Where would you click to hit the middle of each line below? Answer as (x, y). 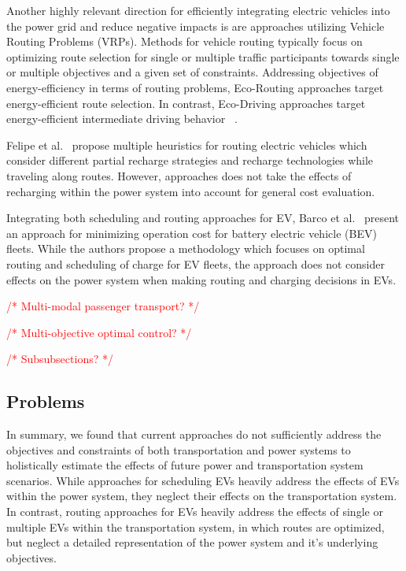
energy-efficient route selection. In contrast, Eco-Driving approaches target (186, 103)
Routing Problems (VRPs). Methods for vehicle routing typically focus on (185, 41)
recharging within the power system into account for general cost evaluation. (191, 191)
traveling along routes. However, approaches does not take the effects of (179, 175)
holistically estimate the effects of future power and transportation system (185, 465)
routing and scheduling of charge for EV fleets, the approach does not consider (196, 263)
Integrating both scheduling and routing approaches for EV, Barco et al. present (203, 218)
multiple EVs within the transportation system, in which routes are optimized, (196, 527)
